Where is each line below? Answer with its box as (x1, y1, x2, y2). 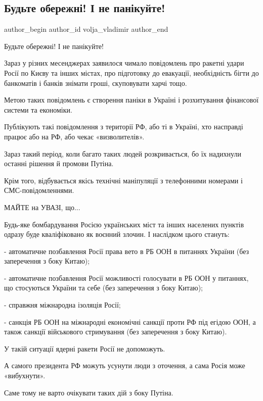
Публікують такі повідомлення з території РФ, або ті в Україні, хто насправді (4, 121, 243, 132)
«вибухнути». (4, 370, 46, 381)
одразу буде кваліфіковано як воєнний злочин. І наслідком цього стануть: (4, 229, 230, 239)
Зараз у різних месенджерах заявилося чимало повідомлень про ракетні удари (4, 58, 244, 68)
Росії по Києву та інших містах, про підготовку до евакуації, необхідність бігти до (4, 67, 259, 78)
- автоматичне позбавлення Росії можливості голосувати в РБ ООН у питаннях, (4, 272, 249, 283)
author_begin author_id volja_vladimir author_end (4, 24, 168, 34)
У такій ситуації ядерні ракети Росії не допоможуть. (4, 343, 165, 354)
